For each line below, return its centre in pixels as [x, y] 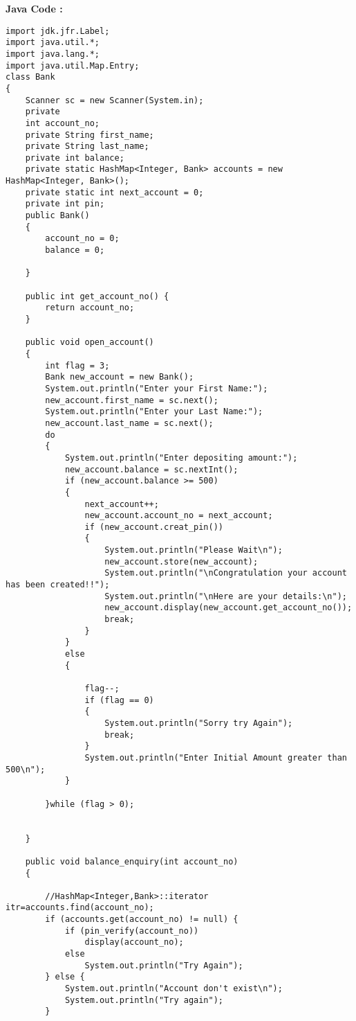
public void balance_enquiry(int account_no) [132, 861]
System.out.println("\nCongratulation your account [226, 573]
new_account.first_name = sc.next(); [132, 400]
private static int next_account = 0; [114, 192]
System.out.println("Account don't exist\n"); [174, 989]
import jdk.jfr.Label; [58, 31]
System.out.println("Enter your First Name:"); [157, 388]
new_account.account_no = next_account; [179, 516]
